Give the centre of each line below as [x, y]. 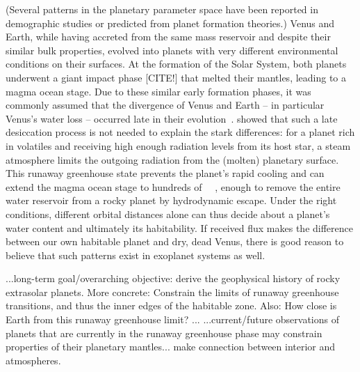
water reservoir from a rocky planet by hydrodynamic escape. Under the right [171, 200]
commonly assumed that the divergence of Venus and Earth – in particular [165, 105]
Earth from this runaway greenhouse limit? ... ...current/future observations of [172, 319]
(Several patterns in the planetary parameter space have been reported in [162, 9]
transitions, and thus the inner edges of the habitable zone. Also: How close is [171, 305]
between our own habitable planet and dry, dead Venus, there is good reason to [175, 241]
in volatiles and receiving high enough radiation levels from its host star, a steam [178, 145]
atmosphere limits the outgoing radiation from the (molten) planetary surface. [172, 159]
